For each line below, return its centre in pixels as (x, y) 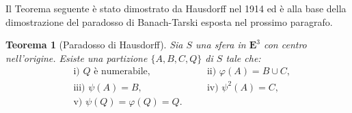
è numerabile (121, 72)
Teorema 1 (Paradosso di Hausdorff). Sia (94, 45)
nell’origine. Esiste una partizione (77, 58)
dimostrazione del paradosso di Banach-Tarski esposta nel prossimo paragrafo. (169, 21)
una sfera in (221, 45)
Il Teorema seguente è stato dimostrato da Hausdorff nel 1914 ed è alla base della (176, 8)
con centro (285, 45)
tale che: (243, 58)
